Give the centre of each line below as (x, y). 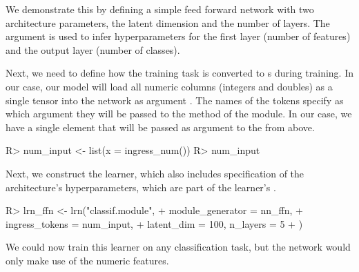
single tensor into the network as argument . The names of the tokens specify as (175, 100)
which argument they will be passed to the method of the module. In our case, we (179, 114)
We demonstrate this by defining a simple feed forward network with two (160, 9)
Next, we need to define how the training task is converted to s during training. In (179, 73)
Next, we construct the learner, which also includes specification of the (155, 173)
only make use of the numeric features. (87, 260)
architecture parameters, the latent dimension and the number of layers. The (168, 22)
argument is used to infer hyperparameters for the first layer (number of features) (178, 36)
